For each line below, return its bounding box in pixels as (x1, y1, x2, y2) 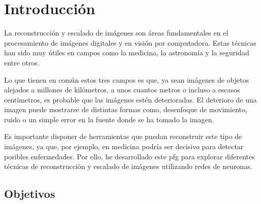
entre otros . (4, 57, 40, 67)
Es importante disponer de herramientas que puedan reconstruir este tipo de (4, 131, 242, 142)
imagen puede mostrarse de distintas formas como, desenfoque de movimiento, (4, 104, 247, 115)
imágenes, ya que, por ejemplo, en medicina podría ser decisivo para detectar (4, 141, 244, 152)
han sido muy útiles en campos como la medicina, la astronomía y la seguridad (4, 47, 249, 58)
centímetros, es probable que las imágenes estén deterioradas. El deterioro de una (4, 94, 257, 105)
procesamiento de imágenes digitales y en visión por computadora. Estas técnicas (4, 37, 256, 48)
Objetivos (4, 186, 55, 201)
